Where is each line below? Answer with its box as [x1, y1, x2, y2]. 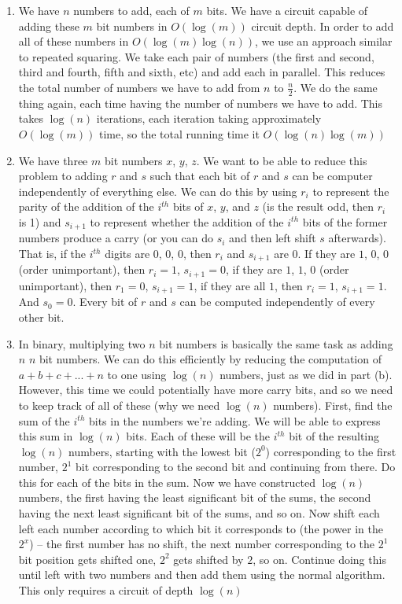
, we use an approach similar [254, 33, 393, 50]
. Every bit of [72, 293, 138, 310]
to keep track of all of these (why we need [18, 396, 220, 413]
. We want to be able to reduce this [196, 152, 367, 168]
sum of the [18, 412, 70, 429]
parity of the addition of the [18, 198, 154, 215]
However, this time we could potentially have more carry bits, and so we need [18, 381, 393, 398]
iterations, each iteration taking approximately [96, 110, 322, 127]
